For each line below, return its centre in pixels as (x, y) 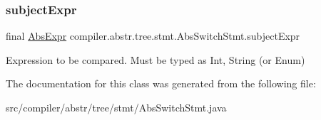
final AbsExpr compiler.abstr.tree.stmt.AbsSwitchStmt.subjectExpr (153, 36)
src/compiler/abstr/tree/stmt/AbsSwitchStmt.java (116, 107)
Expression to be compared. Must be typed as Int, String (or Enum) (156, 59)
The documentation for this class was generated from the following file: (161, 83)
